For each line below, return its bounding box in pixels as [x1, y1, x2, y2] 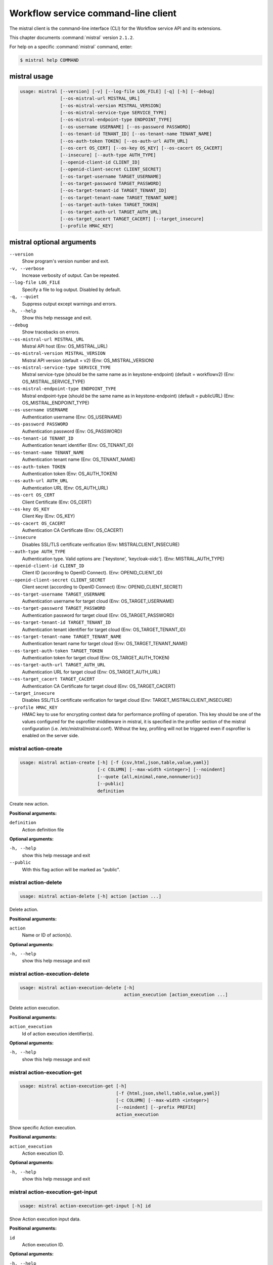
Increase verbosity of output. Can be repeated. [22, 272, 120, 278]
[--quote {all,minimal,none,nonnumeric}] [97, 774, 202, 779]
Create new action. [9, 801, 49, 807]
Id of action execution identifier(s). [22, 1030, 94, 1037]
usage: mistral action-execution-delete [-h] [20, 985, 135, 991]
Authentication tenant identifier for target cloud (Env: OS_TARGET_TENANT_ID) [22, 626, 186, 632]
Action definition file [22, 826, 64, 832]
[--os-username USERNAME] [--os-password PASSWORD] [60, 124, 191, 130]
